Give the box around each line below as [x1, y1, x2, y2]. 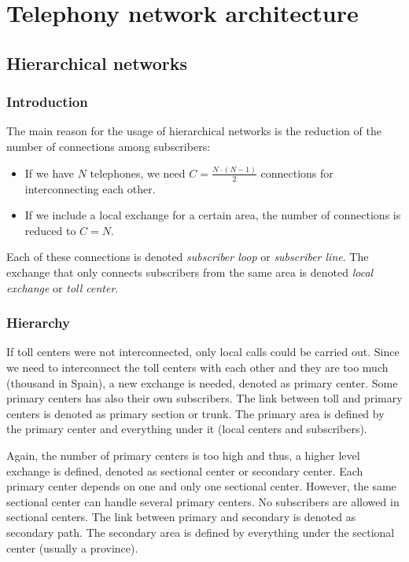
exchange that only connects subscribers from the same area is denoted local [6, 264, 374, 281]
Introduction [6, 92, 88, 112]
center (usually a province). [6, 539, 138, 556]
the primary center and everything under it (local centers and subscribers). [6, 421, 367, 437]
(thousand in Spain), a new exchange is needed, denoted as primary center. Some [6, 374, 398, 391]
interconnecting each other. [24, 180, 156, 197]
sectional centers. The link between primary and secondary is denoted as [6, 509, 356, 525]
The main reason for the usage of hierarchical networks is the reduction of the [6, 123, 381, 139]
